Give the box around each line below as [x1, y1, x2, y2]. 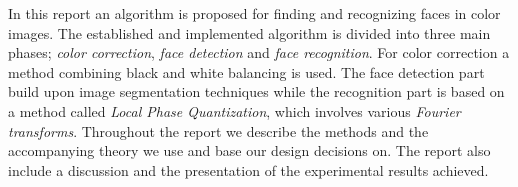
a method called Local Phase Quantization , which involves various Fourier [8, 100, 461, 121]
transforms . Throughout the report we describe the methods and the [8, 120, 429, 141]
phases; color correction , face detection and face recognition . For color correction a [8, 42, 510, 63]
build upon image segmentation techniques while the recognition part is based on [8, 81, 505, 102]
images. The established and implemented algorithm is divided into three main [8, 22, 491, 43]
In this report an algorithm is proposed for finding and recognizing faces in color [8, 3, 501, 23]
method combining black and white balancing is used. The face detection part [8, 61, 485, 82]
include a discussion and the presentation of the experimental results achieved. [8, 159, 489, 180]
